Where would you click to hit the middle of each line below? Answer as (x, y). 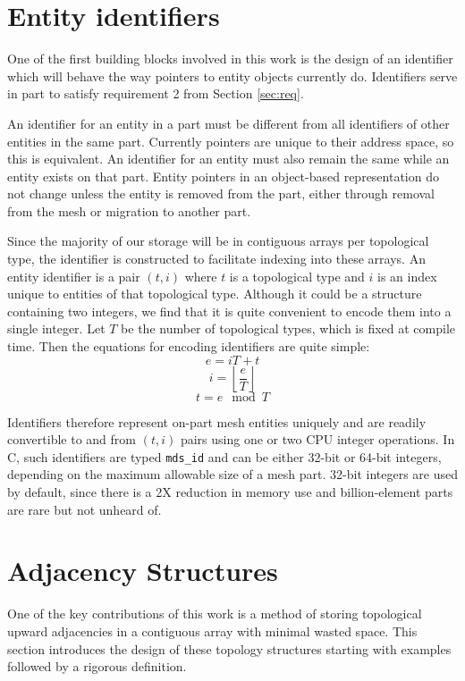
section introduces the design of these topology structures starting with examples (229, 648)
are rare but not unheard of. (85, 509)
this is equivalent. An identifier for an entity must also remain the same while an (228, 159)
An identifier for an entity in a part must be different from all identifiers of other (228, 123)
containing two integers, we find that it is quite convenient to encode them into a (229, 311)
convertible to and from (72, 439)
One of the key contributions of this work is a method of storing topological (215, 614)
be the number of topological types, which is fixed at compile (288, 328)
